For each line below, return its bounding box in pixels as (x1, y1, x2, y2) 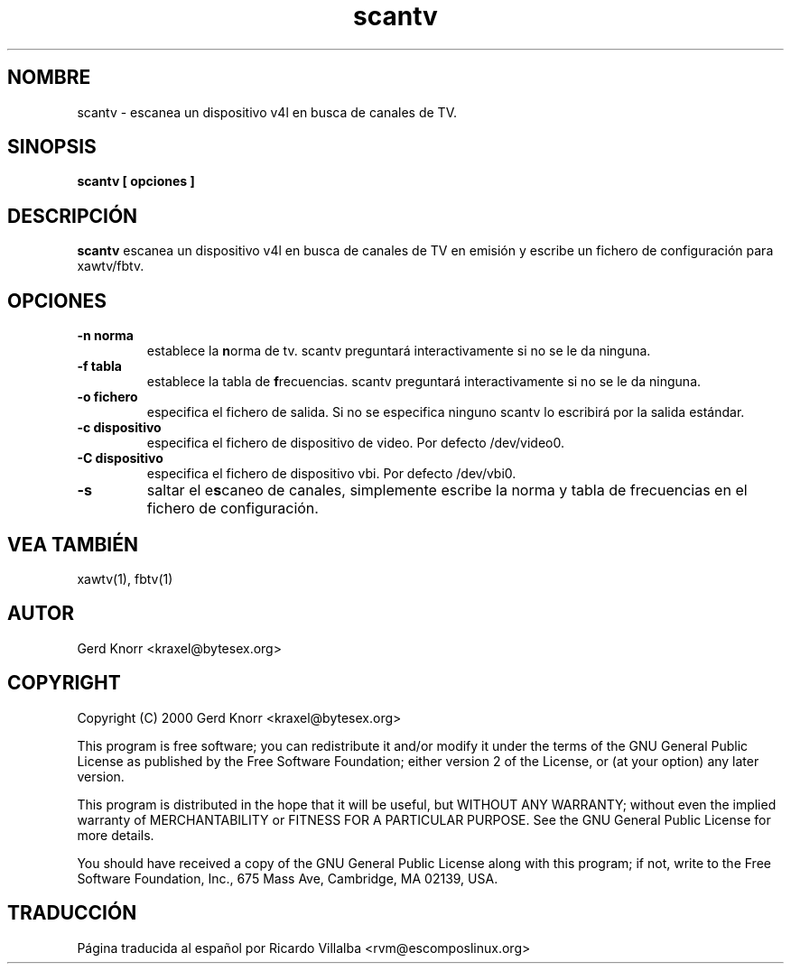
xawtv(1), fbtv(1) (77, 570, 173, 587)
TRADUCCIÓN (7, 902, 137, 925)
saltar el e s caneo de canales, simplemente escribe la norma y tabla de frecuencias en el (146, 481, 748, 500)
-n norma (77, 328, 134, 344)
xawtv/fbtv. (77, 258, 144, 274)
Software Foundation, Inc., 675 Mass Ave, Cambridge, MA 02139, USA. (77, 870, 498, 886)
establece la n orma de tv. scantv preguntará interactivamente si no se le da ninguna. (146, 343, 651, 359)
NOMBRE (7, 66, 91, 89)
